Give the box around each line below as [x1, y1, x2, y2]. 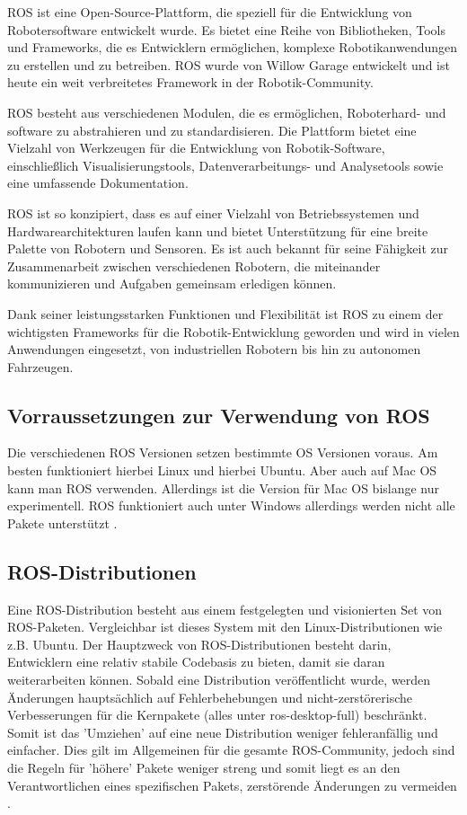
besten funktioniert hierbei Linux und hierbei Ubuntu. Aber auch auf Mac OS [7, 461, 437, 480]
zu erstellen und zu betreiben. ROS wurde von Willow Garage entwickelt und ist [7, 55, 450, 74]
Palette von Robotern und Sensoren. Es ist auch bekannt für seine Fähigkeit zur [7, 239, 448, 258]
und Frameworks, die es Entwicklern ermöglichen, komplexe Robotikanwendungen [7, 38, 458, 57]
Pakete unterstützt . [7, 513, 118, 532]
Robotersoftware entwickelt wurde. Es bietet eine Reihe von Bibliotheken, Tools [7, 20, 445, 39]
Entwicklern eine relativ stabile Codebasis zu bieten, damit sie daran [7, 652, 385, 671]
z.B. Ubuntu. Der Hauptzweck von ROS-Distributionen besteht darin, [7, 634, 392, 653]
